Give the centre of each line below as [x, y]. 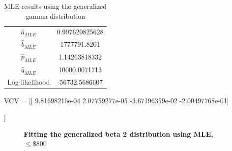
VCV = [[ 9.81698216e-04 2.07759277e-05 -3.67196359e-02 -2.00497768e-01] [116, 101]
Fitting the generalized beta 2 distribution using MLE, [118, 134]
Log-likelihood [29, 82]
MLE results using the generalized [56, 6]
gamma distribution [56, 15]
